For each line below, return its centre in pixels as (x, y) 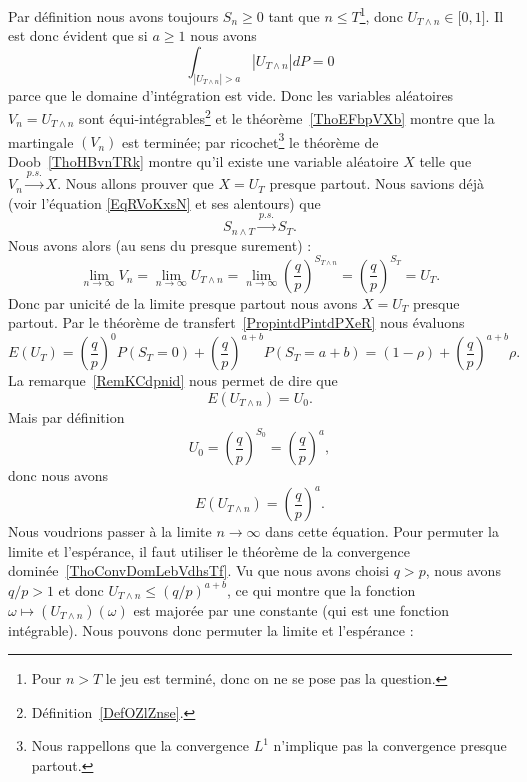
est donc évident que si (78, 35)
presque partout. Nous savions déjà (377, 183)
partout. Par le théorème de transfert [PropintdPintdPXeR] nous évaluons (236, 322)
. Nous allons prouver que (135, 183)
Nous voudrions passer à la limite (110, 531)
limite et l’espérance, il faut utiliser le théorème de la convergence (209, 550)
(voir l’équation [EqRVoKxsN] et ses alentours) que (164, 202)
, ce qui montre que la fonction (321, 589)
